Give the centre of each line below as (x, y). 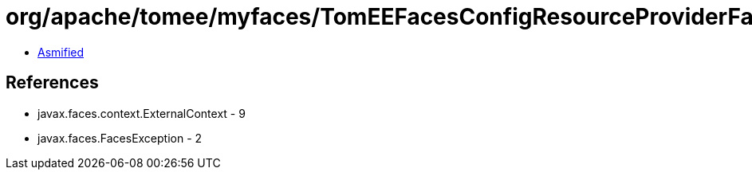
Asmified (61, 52)
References (52, 83)
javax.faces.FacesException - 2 (120, 138)
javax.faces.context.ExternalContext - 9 (142, 113)
